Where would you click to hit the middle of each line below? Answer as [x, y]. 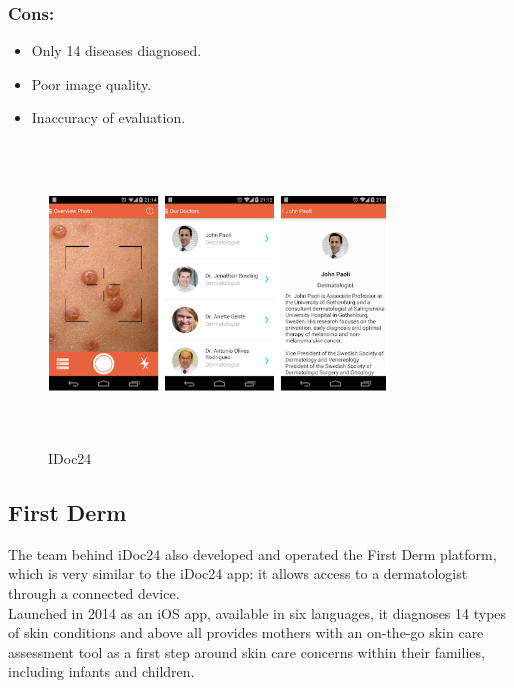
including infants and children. [101, 671]
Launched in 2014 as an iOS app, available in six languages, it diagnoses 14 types [257, 612]
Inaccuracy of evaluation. [108, 117]
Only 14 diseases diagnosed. [116, 50]
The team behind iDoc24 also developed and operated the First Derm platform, [252, 553]
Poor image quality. [91, 83]
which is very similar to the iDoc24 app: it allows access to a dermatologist [238, 573]
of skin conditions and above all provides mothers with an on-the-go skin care [246, 632]
